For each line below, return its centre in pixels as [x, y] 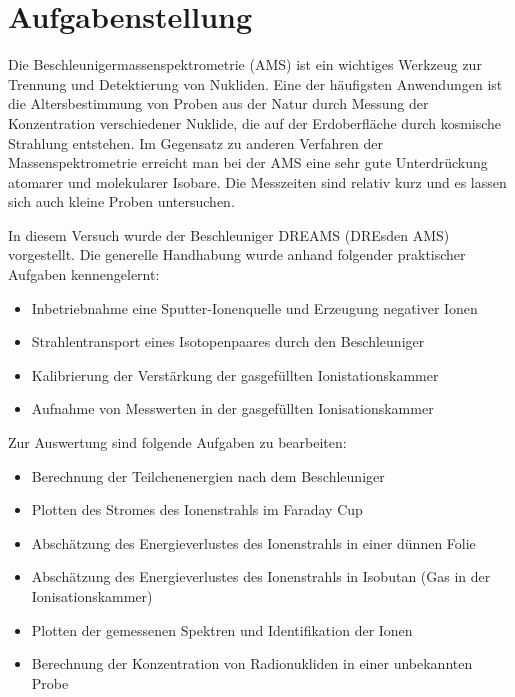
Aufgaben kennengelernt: [84, 274]
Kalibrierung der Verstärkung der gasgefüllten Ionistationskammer [235, 374]
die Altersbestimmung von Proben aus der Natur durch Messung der [218, 103]
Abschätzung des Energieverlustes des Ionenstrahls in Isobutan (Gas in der [261, 576]
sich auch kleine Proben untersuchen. [121, 201]
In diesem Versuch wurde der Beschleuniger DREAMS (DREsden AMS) [229, 234]
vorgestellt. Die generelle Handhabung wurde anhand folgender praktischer [237, 254]
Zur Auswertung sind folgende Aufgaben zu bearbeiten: [177, 442]
